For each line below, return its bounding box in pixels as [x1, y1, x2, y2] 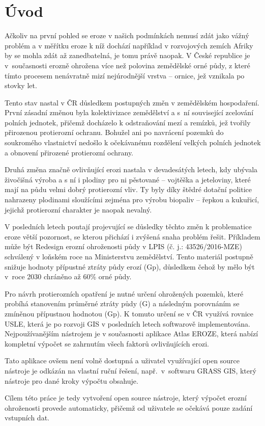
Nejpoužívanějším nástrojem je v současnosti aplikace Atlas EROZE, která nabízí [5, 328, 258, 339]
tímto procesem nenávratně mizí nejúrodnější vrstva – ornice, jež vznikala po [5, 70, 245, 81]
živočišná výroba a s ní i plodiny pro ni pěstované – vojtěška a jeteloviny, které [5, 174, 251, 184]
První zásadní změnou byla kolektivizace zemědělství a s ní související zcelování [5, 107, 254, 118]
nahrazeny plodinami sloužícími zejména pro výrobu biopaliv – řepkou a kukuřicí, [5, 194, 259, 205]
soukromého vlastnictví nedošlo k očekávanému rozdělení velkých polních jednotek [5, 137, 261, 148]
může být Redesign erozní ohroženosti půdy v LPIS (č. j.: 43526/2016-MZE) [5, 241, 242, 252]
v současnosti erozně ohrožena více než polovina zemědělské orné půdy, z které [5, 60, 250, 70]
